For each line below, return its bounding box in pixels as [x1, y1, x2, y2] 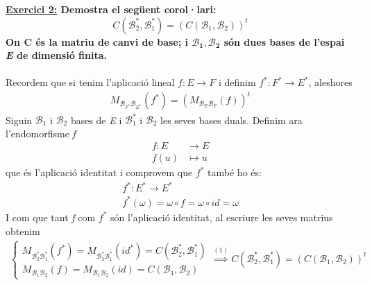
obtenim [6, 223, 40, 238]
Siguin [6, 112, 33, 126]
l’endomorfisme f [6, 126, 76, 140]
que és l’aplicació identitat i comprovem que [6, 165, 193, 180]
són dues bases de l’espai [223, 34, 345, 49]
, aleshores [308, 75, 353, 89]
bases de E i [70, 112, 122, 126]
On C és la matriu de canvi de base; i [6, 34, 189, 49]
